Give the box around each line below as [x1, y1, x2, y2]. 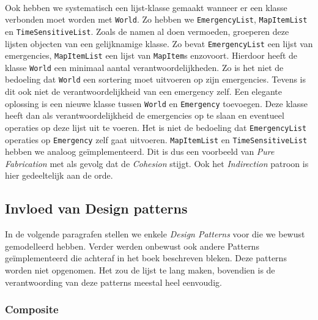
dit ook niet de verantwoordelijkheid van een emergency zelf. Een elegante [5, 85, 282, 98]
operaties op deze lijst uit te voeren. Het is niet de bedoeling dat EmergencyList [5, 121, 307, 133]
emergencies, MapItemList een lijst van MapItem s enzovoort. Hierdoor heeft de [5, 49, 298, 62]
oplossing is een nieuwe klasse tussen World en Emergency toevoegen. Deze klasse [5, 97, 308, 110]
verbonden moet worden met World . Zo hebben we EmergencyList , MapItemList [5, 13, 308, 26]
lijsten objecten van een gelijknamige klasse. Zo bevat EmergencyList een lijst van [5, 37, 313, 50]
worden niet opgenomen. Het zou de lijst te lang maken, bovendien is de [5, 264, 275, 277]
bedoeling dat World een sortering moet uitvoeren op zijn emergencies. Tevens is [5, 73, 306, 86]
